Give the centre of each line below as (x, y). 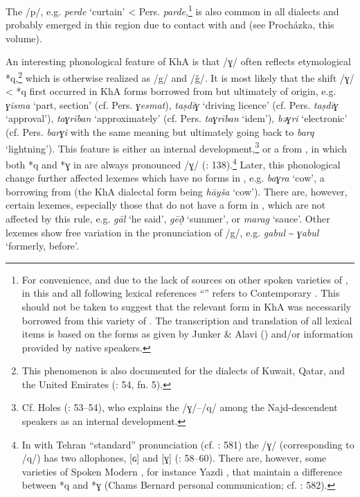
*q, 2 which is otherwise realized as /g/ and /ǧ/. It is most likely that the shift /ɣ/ (180, 77)
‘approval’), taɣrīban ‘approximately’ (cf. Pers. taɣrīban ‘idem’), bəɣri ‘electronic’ (177, 118)
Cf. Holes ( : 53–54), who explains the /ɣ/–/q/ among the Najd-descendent (180, 407)
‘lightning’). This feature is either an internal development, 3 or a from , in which (177, 147)
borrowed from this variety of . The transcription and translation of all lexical (187, 320)
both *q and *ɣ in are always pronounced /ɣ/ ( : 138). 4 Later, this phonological (173, 163)
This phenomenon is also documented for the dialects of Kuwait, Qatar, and (183, 370)
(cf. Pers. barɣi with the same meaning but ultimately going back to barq (160, 132)
